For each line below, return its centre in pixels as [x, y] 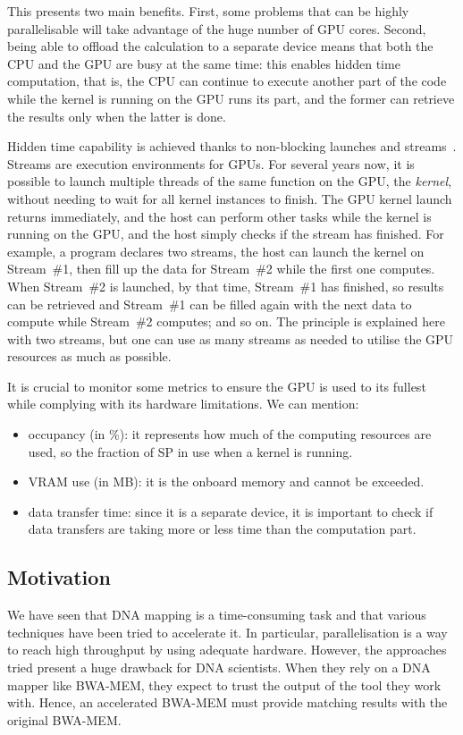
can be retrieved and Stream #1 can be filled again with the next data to [210, 304]
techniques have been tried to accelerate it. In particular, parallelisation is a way [227, 632]
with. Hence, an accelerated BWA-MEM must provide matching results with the [227, 702]
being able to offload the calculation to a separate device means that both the [220, 46]
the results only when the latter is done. [117, 116]
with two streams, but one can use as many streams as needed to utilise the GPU [231, 338]
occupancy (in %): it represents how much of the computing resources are [230, 434]
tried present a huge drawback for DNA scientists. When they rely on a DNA [219, 667]
